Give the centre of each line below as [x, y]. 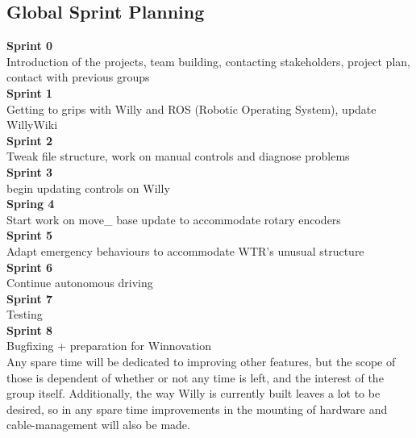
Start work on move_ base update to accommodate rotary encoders [174, 219]
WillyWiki [32, 125]
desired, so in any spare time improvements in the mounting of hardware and [197, 409]
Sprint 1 [30, 92]
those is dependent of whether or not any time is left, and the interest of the [195, 377]
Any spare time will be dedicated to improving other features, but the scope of [201, 362]
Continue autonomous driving [80, 283]
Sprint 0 [30, 46]
